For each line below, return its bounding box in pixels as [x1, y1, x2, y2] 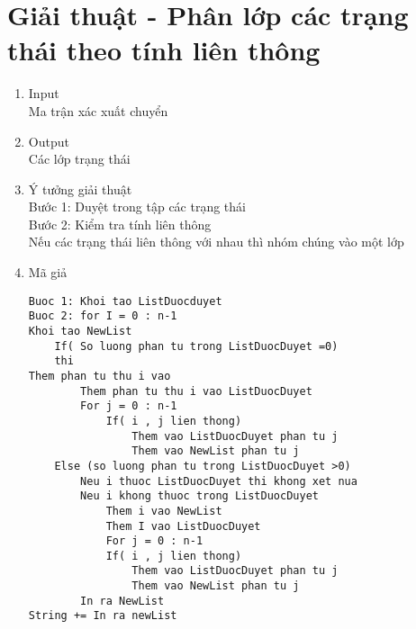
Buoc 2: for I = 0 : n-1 [28, 310, 177, 323]
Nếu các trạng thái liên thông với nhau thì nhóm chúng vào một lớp [28, 232, 404, 251]
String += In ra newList [28, 609, 177, 623]
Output [28, 131, 69, 150]
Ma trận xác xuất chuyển [28, 101, 168, 120]
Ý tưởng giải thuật [28, 179, 132, 198]
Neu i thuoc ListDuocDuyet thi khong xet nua [80, 474, 357, 488]
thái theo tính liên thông [7, 31, 321, 68]
